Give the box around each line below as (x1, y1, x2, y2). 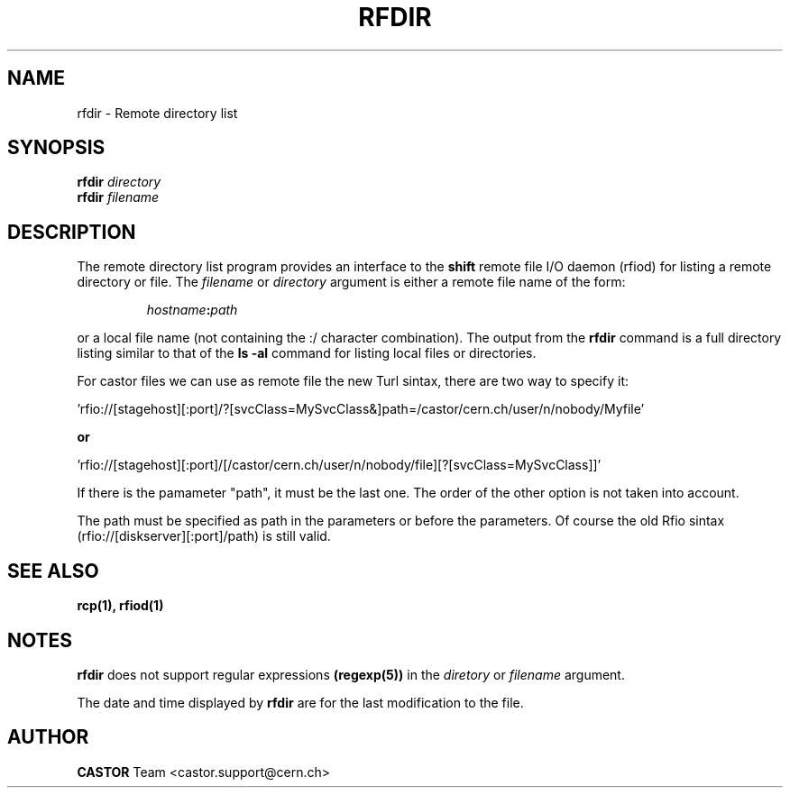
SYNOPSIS (7, 136, 106, 160)
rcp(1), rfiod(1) (77, 598, 164, 614)
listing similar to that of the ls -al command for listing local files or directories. (77, 345, 537, 361)
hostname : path (146, 302, 238, 318)
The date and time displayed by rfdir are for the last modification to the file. (77, 694, 524, 710)
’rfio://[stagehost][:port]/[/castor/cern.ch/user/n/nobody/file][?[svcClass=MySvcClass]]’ (77, 457, 602, 473)
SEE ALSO (7, 559, 99, 582)
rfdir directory (77, 174, 161, 190)
